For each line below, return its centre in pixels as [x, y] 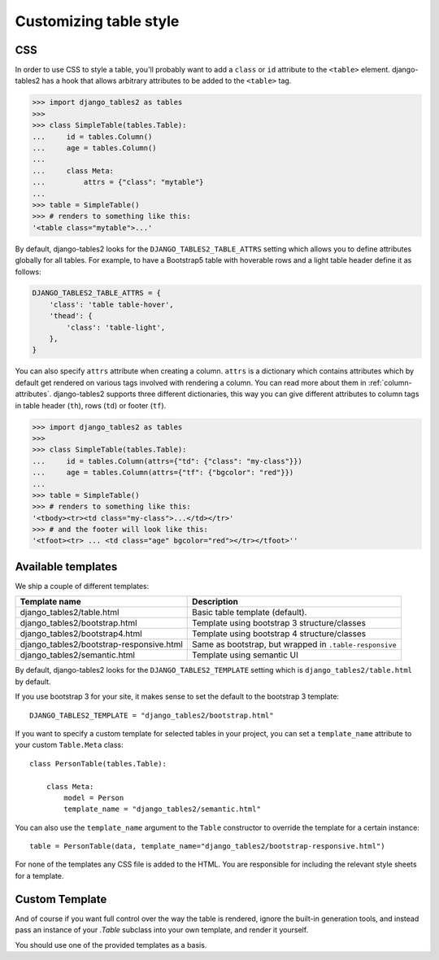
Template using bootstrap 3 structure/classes [279, 623]
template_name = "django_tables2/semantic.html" [163, 809]
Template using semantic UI [245, 655]
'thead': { [71, 316]
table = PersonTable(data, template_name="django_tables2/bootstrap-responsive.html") [207, 847]
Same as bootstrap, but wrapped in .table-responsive [294, 644]
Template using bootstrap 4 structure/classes [279, 634]
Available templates [66, 567]
